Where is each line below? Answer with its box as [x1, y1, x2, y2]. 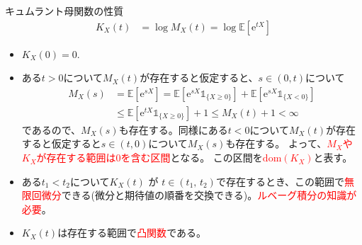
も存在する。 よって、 [225, 136, 327, 151]
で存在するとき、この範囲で [215, 173, 344, 188]
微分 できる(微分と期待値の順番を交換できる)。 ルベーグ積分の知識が [41, 188, 357, 203]
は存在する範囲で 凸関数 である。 [57, 225, 206, 240]
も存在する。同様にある [118, 122, 228, 137]
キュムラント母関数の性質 [5, 4, 124, 18]
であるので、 [21, 122, 81, 137]
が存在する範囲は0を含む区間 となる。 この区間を [36, 150, 263, 165]
